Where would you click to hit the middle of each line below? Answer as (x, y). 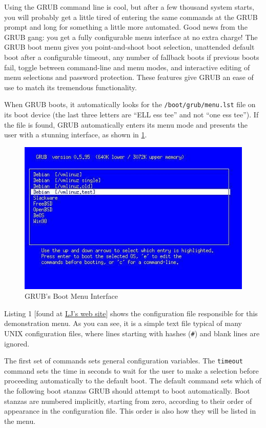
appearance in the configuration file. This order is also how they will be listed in (130, 411)
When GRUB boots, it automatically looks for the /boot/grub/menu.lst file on (130, 104)
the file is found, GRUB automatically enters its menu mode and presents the (126, 124)
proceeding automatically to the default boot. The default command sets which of (133, 381)
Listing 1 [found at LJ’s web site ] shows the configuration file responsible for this (131, 313)
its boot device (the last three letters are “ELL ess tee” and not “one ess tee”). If (131, 114)
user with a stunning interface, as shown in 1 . (76, 135)
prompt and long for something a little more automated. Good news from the (126, 27)
